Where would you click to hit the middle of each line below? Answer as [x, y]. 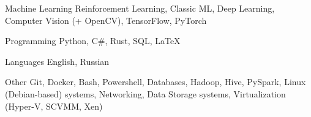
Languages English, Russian [57, 61]
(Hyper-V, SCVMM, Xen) [54, 106]
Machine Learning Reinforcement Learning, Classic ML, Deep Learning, [140, 8]
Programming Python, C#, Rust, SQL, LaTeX [93, 41]
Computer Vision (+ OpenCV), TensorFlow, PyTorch [106, 20]
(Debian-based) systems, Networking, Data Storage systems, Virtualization [145, 93]
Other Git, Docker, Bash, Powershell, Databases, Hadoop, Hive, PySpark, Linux [155, 82]
